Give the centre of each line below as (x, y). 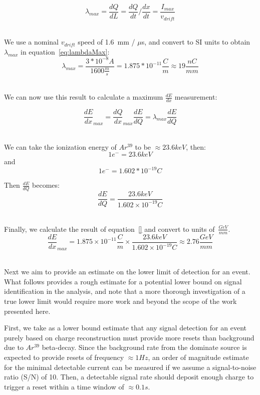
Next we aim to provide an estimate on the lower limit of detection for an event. (127, 272)
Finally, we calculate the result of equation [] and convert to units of (109, 229)
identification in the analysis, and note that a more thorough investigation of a (125, 291)
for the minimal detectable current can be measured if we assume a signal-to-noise (130, 367)
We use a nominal (31, 42)
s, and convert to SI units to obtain (196, 42)
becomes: (46, 185)
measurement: (196, 97)
